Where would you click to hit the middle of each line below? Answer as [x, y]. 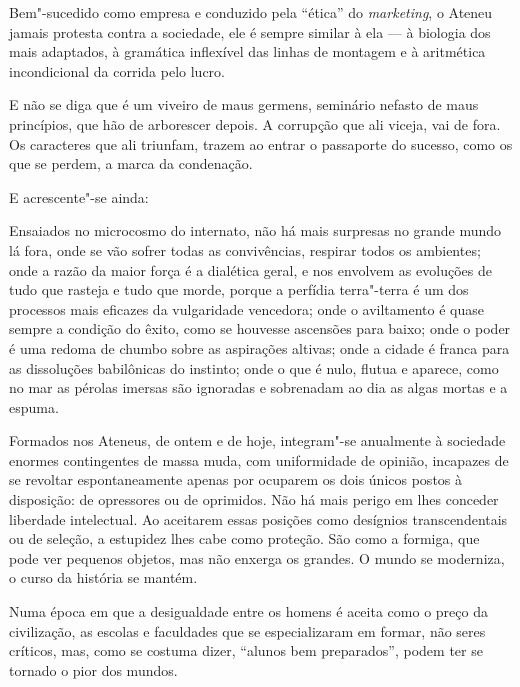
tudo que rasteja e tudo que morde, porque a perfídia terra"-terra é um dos [239, 289]
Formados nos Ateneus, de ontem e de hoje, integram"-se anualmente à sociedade [257, 440]
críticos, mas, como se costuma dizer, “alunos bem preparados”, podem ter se [246, 650]
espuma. [34, 406]
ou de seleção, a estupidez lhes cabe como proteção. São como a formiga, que [244, 538]
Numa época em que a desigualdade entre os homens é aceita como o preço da [248, 611]
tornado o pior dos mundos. [93, 669]
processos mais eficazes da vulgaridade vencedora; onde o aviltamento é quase [246, 308]
